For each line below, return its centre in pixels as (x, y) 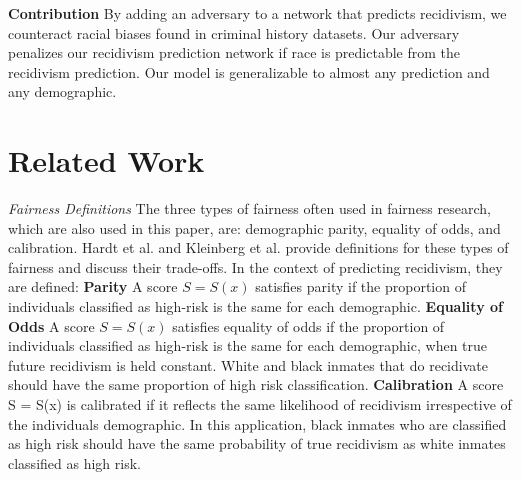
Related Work (106, 160)
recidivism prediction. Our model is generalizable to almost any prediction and (249, 71)
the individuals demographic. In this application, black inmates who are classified (257, 423)
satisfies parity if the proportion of (360, 286)
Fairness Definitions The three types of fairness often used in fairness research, (249, 208)
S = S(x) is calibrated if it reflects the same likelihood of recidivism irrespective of (260, 404)
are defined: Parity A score (93, 286)
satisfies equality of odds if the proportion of (308, 325)
